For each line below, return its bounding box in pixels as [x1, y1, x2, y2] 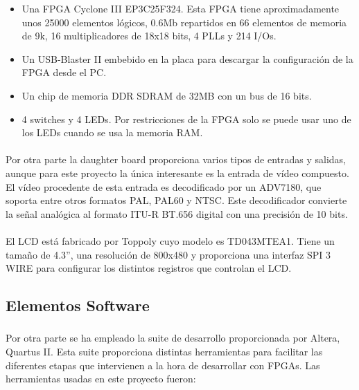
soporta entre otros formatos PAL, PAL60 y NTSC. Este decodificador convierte [6, 193, 347, 207]
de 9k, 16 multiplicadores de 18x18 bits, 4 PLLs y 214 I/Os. [21, 28, 277, 43]
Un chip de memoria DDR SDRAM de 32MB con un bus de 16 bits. [21, 88, 312, 102]
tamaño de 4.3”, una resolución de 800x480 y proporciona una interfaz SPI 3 [6, 247, 331, 261]
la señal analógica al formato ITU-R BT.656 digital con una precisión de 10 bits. [6, 206, 348, 221]
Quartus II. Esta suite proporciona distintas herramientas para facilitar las [6, 344, 323, 358]
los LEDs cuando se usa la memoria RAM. [21, 125, 203, 140]
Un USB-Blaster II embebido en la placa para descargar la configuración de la [21, 51, 353, 66]
